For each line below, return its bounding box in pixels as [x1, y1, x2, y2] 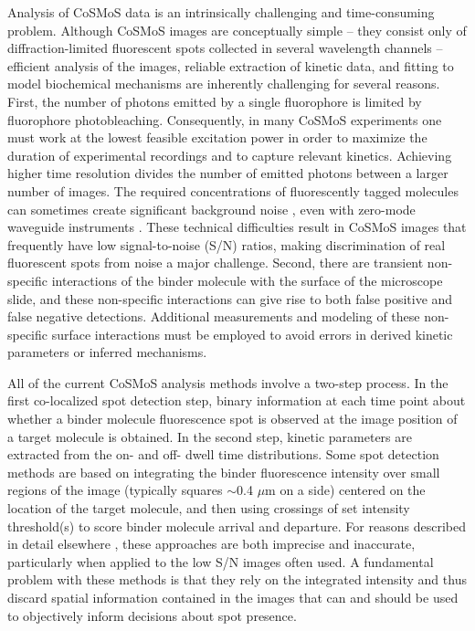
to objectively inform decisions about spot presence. [7, 605, 297, 625]
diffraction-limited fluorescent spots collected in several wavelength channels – [7, 38, 443, 58]
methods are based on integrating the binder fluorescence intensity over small [7, 462, 440, 481]
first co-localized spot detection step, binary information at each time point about [7, 391, 466, 410]
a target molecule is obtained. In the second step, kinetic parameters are [7, 426, 412, 446]
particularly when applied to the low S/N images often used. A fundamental [7, 552, 434, 571]
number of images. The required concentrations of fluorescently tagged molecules [7, 181, 459, 200]
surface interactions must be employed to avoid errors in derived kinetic [51, 324, 453, 343]
